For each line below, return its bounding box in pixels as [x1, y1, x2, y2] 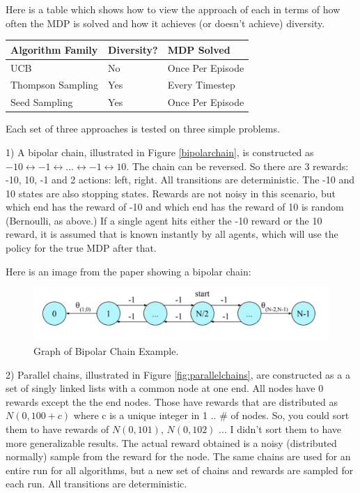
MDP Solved [167, 42, 230, 56]
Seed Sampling [10, 95, 73, 109]
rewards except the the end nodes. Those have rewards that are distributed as [6, 394, 338, 409]
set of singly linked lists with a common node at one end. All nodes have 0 [6, 381, 324, 395]
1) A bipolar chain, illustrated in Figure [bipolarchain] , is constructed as [6, 144, 314, 159]
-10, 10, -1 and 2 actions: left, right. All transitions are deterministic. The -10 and [6, 172, 354, 187]
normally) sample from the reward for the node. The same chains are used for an [6, 449, 351, 464]
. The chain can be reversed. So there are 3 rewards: [126, 158, 349, 173]
